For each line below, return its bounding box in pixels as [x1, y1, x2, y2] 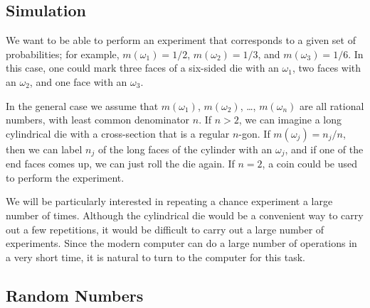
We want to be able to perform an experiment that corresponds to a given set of [6, 33, 356, 48]
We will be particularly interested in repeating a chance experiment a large [6, 194, 333, 209]
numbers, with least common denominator [6, 112, 190, 127]
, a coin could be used [262, 156, 358, 171]
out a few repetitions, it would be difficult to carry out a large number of [6, 221, 324, 236]
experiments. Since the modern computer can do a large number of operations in [6, 236, 357, 251]
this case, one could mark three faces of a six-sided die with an [6, 60, 279, 75]
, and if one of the [285, 141, 364, 156]
